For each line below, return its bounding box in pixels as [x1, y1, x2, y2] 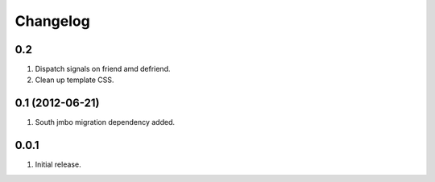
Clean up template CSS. [35, 75, 114, 85]
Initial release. [35, 159, 81, 169]
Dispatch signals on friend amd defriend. [35, 64, 171, 74]
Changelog [14, 12, 90, 30]
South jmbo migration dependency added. [35, 118, 176, 127]
